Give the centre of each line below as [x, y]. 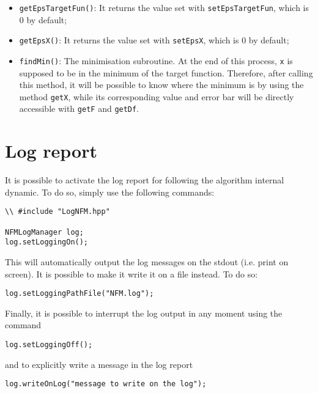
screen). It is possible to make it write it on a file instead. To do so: [131, 274]
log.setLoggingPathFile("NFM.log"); [79, 294]
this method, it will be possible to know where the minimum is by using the [161, 85]
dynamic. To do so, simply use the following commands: [110, 192]
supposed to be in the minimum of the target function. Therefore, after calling [166, 72]
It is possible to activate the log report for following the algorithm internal [145, 180]
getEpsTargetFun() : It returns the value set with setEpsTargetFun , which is [164, 7]
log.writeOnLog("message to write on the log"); [106, 384]
